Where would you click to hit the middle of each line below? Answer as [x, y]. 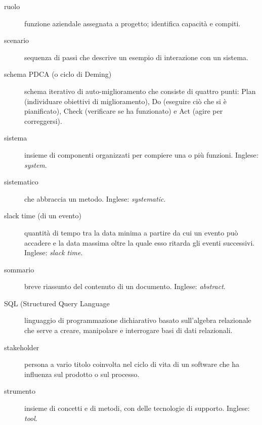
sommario [19, 269]
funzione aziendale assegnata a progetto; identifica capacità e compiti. [133, 23]
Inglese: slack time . [54, 252]
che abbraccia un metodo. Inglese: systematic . [95, 198]
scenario [17, 40]
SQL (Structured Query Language [57, 303]
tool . [31, 418]
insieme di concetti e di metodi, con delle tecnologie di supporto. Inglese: [137, 408]
